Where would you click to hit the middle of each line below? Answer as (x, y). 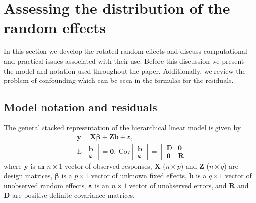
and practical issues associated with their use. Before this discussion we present (124, 61)
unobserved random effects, (45, 185)
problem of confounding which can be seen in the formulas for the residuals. (119, 80)
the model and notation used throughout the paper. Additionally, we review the (125, 70)
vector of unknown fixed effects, (139, 176)
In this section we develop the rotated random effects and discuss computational (126, 51)
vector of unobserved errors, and (178, 185)
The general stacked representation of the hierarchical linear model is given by (123, 127)
